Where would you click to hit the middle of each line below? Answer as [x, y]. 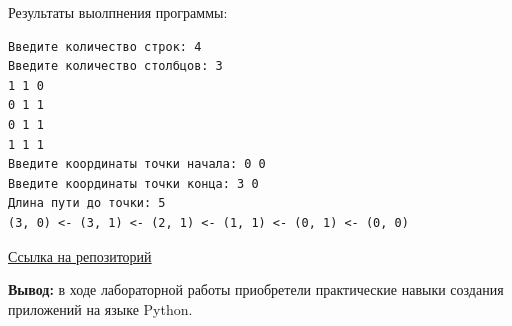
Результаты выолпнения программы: [118, 12]
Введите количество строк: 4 [105, 46]
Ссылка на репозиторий [80, 255]
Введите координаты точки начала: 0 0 [137, 164]
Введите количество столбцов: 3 [115, 66]
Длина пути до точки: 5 [87, 203]
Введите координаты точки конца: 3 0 [133, 183]
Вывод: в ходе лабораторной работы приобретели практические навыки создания [256, 289]
